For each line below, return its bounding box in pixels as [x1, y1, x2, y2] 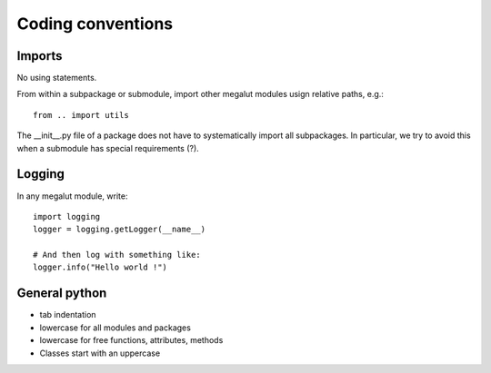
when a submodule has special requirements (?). [16, 142, 199, 153]
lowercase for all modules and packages [39, 322, 191, 333]
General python [16, 286, 107, 301]
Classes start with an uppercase [39, 348, 161, 358]
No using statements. [16, 73, 97, 83]
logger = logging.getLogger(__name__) [33, 224, 206, 235]
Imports [16, 48, 63, 64]
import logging [33, 211, 101, 221]
